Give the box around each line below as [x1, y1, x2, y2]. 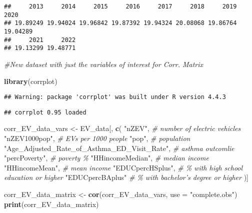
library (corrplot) [4, 75, 57, 86]
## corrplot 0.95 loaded [4, 108, 86, 116]
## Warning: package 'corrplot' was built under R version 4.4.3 [4, 93, 226, 101]
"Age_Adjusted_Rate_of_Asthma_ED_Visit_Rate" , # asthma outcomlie [4, 142, 234, 153]
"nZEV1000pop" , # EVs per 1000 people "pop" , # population [4, 133, 190, 143]
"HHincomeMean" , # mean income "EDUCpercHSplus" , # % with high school [4, 162, 243, 172]
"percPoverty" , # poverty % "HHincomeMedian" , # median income [4, 152, 209, 163]
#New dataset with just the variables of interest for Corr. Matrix [4, 58, 203, 69]
